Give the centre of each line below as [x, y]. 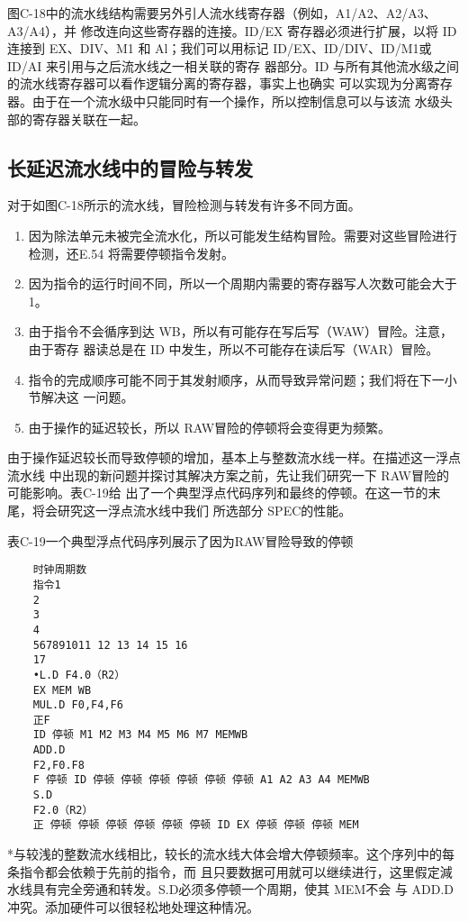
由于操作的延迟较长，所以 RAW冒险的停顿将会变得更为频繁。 [210, 427]
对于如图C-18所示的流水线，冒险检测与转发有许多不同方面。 [184, 205]
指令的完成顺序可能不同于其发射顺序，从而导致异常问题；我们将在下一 [236, 379]
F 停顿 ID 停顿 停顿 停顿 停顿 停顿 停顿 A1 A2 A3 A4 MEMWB [201, 780]
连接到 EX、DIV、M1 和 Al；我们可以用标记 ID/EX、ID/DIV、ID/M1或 [220, 48]
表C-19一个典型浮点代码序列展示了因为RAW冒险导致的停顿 [180, 540]
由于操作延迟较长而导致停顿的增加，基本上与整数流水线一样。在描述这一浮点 [234, 457]
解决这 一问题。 [87, 397]
